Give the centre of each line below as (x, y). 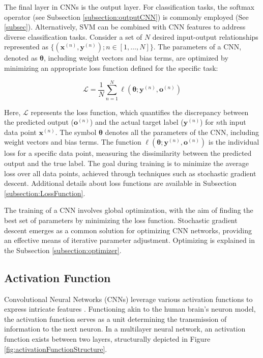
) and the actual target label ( (137, 122)
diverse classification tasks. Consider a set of (73, 36)
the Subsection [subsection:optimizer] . (63, 250)
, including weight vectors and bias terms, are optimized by (136, 58)
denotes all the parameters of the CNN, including (182, 132)
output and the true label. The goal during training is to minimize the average (126, 163)
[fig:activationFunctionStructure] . (56, 349)
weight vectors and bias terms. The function (73, 142)
